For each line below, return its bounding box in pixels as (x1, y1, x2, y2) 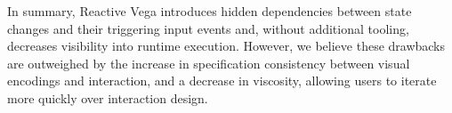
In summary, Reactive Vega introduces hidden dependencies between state (7, 2, 412, 20)
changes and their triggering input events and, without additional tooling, (7, 19, 409, 37)
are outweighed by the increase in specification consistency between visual (7, 53, 410, 72)
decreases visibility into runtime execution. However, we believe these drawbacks (7, 36, 446, 55)
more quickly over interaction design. (7, 88, 208, 107)
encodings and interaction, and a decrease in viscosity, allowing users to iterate (7, 71, 437, 90)
